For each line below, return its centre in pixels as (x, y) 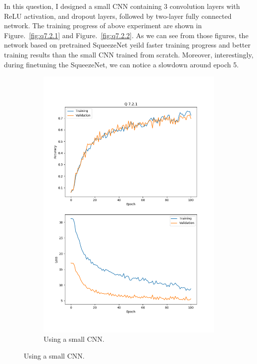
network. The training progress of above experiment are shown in (103, 26)
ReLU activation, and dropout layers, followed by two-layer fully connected (118, 16)
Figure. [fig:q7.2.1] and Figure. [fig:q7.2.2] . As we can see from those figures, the (126, 35)
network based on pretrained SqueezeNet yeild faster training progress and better (128, 45)
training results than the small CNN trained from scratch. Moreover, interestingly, (129, 54)
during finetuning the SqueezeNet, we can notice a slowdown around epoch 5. (121, 64)
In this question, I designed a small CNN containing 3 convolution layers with (122, 6)
